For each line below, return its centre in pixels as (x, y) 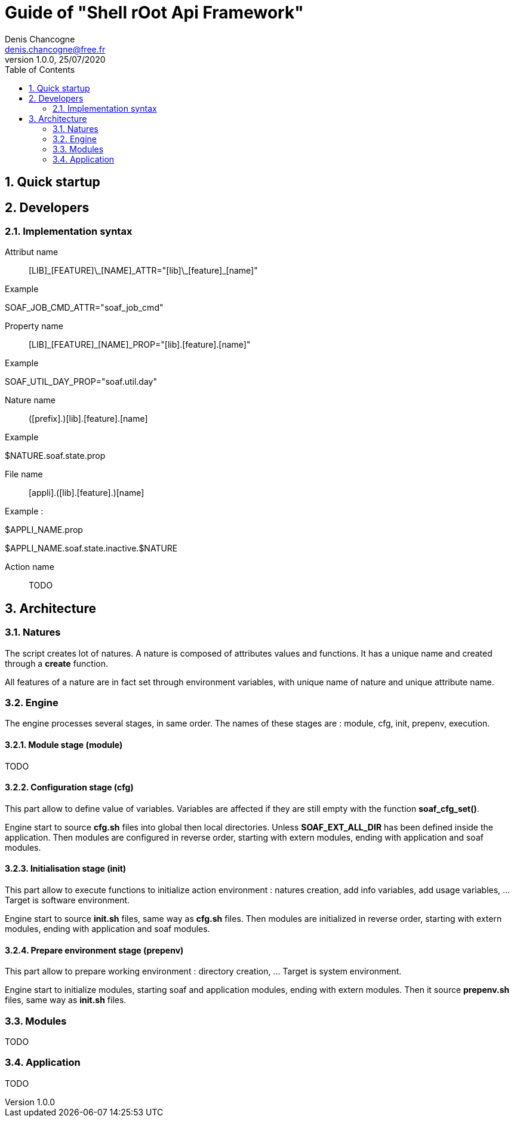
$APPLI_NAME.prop (44, 530)
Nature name (30, 400)
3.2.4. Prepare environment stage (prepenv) (94, 950)
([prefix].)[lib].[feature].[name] (88, 419)
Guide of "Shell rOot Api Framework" (154, 13)
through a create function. (57, 663)
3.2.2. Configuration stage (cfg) (69, 787)
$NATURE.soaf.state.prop (55, 456)
